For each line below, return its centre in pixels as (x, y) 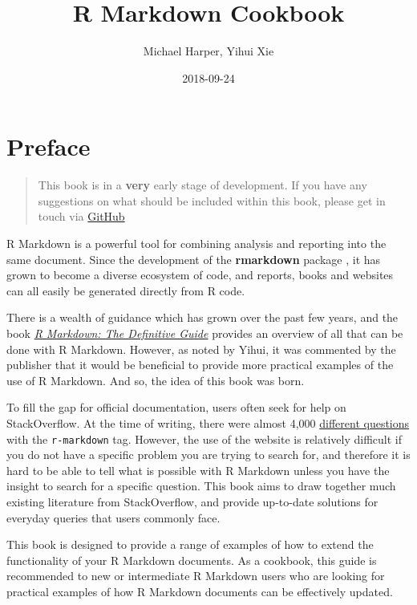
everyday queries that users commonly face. (113, 517)
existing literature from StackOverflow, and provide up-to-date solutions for (192, 501)
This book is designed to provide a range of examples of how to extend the (190, 544)
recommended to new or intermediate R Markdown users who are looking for (196, 576)
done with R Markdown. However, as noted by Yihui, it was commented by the (201, 349)
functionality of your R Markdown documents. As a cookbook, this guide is (192, 560)
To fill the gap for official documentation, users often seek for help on (176, 407)
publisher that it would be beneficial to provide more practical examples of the (200, 365)
